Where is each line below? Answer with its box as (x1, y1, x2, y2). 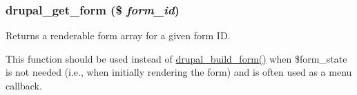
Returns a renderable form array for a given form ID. (6, 28, 231, 43)
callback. (6, 78, 42, 92)
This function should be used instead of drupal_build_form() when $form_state (6, 51, 347, 65)
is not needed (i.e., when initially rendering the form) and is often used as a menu (6, 65, 352, 79)
